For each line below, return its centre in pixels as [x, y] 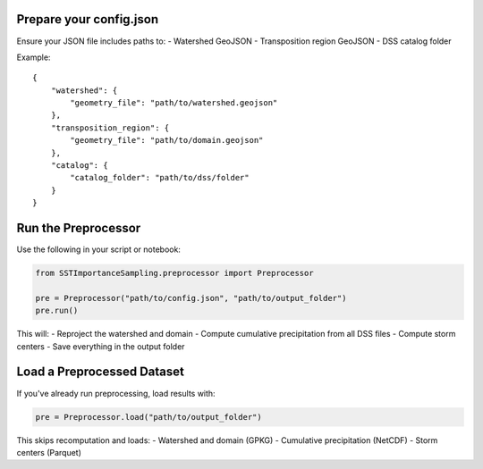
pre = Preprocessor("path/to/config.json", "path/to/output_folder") [191, 298]
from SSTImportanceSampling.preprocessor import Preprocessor [174, 273]
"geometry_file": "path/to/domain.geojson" [167, 140]
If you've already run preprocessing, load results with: [116, 393]
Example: [34, 57]
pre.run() [57, 311]
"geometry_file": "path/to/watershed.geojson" [174, 103]
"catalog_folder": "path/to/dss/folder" [160, 178]
